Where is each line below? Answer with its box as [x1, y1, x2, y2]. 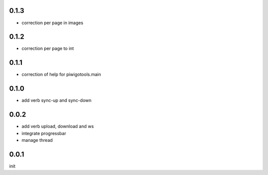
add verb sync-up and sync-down [21, 97, 92, 103]
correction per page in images [21, 20, 84, 26]
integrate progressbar [21, 130, 67, 136]
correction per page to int [21, 45, 74, 51]
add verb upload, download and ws [21, 124, 94, 130]
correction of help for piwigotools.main [21, 72, 101, 78]
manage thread [21, 137, 53, 143]
